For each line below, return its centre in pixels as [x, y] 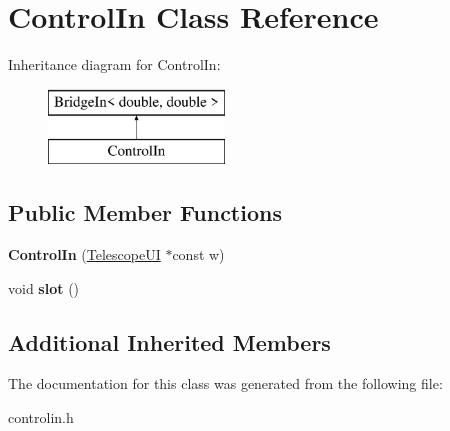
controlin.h [41, 417]
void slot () [44, 287]
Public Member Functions [145, 212]
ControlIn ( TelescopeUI [84, 254]
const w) [198, 254]
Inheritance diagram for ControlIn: [114, 64]
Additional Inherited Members [169, 341]
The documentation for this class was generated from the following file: [225, 383]
